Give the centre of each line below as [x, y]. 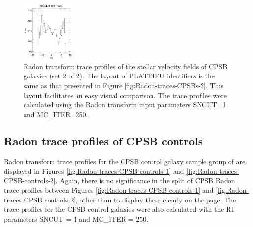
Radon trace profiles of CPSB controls [103, 140]
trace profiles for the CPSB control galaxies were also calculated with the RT [120, 209]
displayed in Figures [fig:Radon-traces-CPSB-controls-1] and [94, 171]
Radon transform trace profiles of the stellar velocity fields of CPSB [126, 66]
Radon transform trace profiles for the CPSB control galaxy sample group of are [125, 161]
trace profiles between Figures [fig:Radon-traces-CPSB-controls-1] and [109, 190]
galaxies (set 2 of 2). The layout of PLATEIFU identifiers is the [119, 76]
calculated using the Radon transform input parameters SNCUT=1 [125, 105]
